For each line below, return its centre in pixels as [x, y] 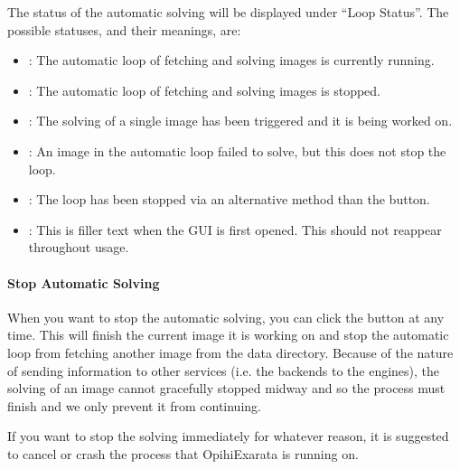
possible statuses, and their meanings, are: [124, 29]
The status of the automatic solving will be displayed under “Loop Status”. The [228, 12]
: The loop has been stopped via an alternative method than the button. [229, 199]
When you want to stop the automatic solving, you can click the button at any [226, 317]
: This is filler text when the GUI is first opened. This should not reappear [235, 229]
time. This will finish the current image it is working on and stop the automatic [228, 335]
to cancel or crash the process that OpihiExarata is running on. [183, 453]
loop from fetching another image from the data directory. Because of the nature [230, 352]
